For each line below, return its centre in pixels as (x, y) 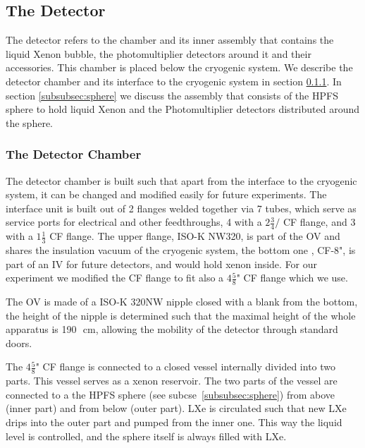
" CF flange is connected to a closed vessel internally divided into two (186, 367)
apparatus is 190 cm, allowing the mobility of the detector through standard (172, 329)
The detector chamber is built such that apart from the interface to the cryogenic (181, 180)
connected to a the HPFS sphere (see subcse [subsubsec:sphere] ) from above (170, 394)
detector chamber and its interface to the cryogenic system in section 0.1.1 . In (174, 81)
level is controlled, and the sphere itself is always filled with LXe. (146, 436)
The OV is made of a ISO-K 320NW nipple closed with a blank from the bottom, (182, 302)
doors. (19, 343)
